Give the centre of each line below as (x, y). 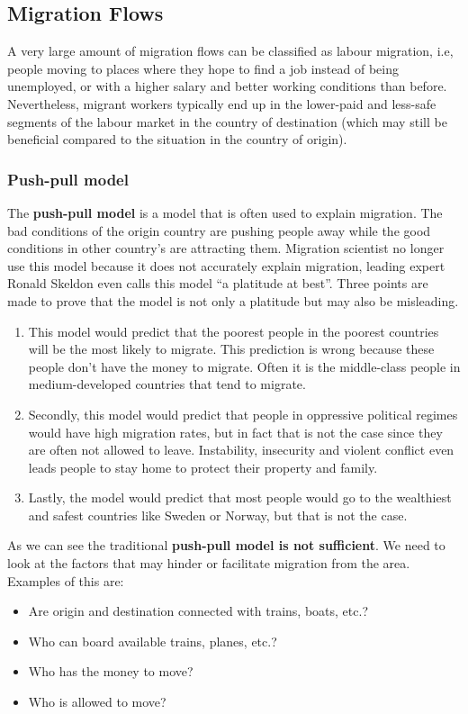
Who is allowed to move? (97, 702)
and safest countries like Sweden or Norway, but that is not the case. (218, 515)
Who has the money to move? (111, 671)
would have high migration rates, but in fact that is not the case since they (235, 432)
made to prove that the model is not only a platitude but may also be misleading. (233, 300)
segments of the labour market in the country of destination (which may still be (227, 121)
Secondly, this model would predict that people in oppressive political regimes (243, 414)
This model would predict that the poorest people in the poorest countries (234, 331)
